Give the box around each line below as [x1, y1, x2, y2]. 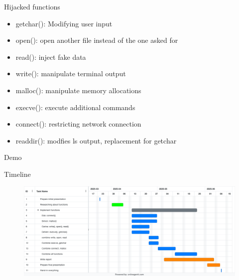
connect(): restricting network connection [15, 119, 141, 129]
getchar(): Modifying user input [15, 18, 113, 28]
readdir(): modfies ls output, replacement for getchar [15, 135, 177, 145]
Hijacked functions [4, 1, 60, 11]
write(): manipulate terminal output [15, 68, 126, 79]
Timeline [4, 168, 31, 179]
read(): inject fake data [15, 51, 86, 62]
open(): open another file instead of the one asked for [15, 35, 178, 45]
